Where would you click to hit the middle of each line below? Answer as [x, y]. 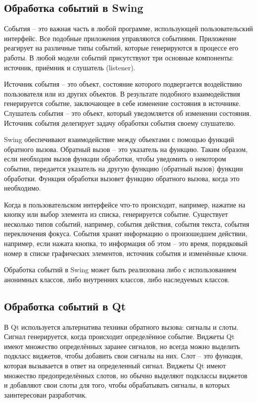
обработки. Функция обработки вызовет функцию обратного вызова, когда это [122, 178]
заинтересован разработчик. [45, 394]
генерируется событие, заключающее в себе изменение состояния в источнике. [122, 103]
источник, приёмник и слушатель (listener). [70, 67]
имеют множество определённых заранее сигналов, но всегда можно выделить [122, 346]
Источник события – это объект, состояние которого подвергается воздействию [123, 84]
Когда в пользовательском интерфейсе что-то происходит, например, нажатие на [125, 204]
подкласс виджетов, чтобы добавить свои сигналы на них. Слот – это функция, [123, 356]
